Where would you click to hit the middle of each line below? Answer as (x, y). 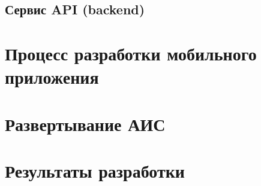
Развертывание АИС (85, 124)
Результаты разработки (95, 170)
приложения (52, 77)
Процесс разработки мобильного (131, 53)
